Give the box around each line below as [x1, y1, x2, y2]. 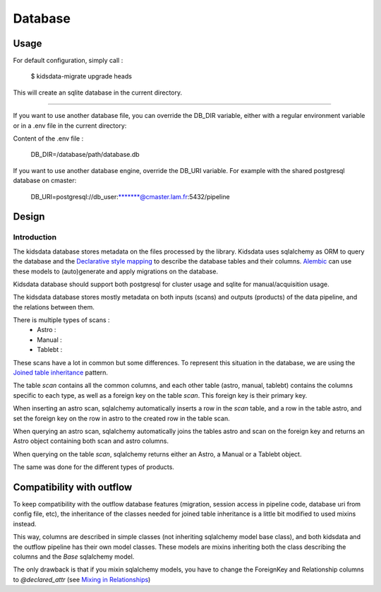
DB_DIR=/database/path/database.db [30, 150, 140, 159]
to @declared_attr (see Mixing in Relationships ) [13, 575, 151, 584]
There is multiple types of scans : [13, 316, 110, 324]
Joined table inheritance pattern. [13, 368, 109, 377]
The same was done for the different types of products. [13, 463, 174, 471]
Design [13, 211, 45, 223]
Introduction [13, 232, 56, 242]
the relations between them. [13, 302, 95, 311]
